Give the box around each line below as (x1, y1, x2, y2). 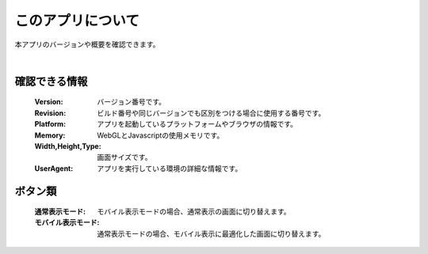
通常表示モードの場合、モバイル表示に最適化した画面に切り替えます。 (97, 229, 326, 238)
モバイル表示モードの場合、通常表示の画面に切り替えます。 (97, 207, 291, 217)
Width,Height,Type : (34, 141, 102, 150)
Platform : (34, 119, 67, 129)
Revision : (34, 108, 67, 118)
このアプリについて (14, 12, 140, 29)
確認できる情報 (14, 74, 88, 88)
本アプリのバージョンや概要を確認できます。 (14, 40, 160, 49)
